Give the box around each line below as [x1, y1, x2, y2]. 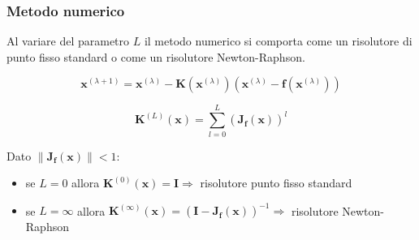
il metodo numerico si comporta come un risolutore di [144, 32, 413, 49]
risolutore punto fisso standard [200, 174, 352, 191]
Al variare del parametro [6, 32, 130, 49]
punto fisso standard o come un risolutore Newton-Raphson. [6, 48, 305, 65]
